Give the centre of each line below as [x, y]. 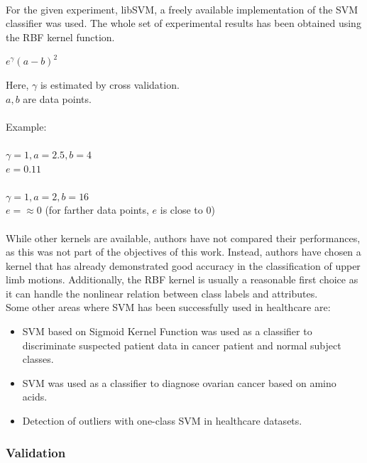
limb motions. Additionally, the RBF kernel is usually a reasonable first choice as [182, 279]
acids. [35, 397]
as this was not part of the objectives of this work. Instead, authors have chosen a [183, 252]
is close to [181, 210]
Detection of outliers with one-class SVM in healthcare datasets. [162, 421]
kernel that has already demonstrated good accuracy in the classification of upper [183, 265]
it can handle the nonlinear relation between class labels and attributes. [162, 293]
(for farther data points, [97, 210]
